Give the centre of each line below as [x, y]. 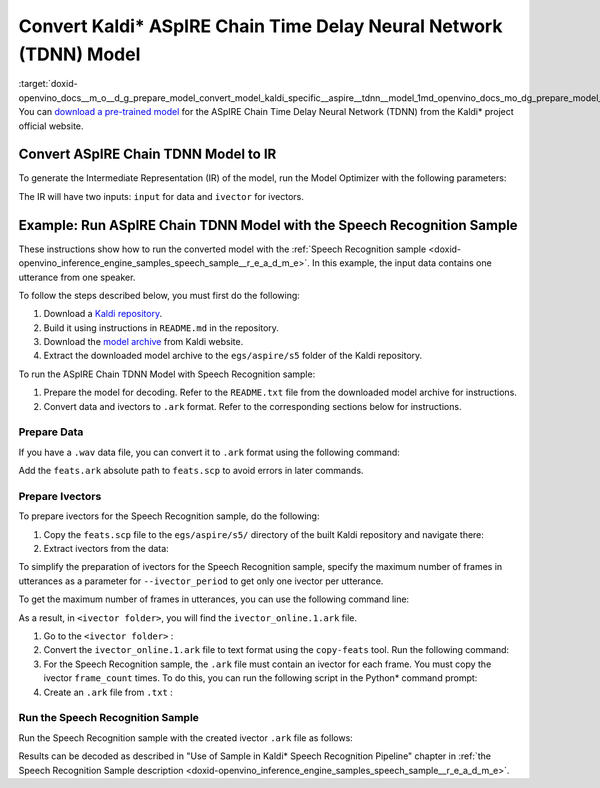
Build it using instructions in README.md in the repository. [161, 327]
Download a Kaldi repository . [103, 314]
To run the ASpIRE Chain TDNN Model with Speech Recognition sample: [167, 374]
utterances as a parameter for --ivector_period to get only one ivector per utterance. [201, 581]
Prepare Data [51, 432]
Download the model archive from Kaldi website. [143, 342]
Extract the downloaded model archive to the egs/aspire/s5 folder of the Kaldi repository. [233, 356]
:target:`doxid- [48, 84]
